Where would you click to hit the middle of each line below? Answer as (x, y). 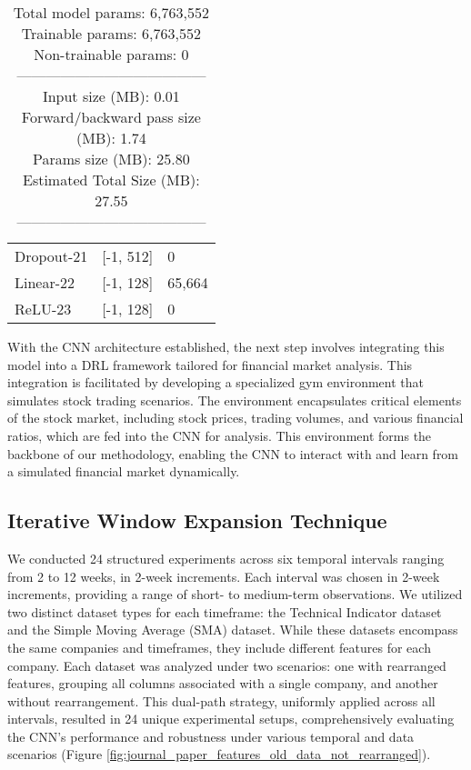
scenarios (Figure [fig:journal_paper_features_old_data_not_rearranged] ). (219, 754)
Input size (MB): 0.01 (111, 96)
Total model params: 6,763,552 (111, 12)
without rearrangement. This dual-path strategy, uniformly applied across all (221, 700)
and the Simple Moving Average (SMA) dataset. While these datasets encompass (233, 630)
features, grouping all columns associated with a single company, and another (223, 683)
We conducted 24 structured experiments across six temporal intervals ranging (226, 558)
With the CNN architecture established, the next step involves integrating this (226, 346)
